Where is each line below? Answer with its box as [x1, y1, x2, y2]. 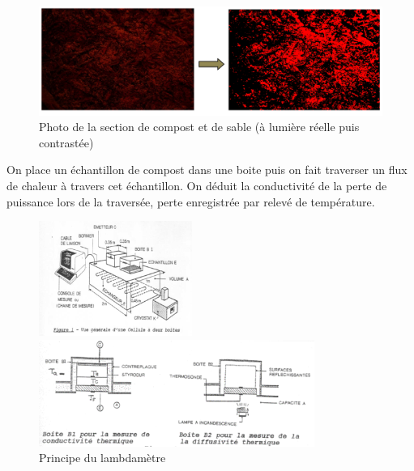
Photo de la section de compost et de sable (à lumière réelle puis [39, 118, 360, 135]
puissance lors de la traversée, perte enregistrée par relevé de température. [6, 193, 375, 210]
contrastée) [39, 134, 94, 151]
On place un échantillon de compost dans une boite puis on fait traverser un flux [6, 161, 408, 178]
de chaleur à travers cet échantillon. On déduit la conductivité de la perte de [6, 176, 387, 193]
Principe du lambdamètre [39, 449, 166, 466]
